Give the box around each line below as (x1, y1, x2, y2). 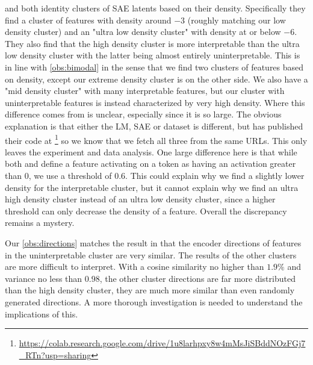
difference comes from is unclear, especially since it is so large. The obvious (5, 108, 282, 120)
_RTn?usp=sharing (19, 348, 91, 361)
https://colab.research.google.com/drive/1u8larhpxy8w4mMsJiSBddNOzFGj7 (19, 337, 306, 349)
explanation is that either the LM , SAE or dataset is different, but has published (5, 119, 303, 132)
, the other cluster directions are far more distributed (99, 272, 296, 284)
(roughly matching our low (187, 13, 286, 26)
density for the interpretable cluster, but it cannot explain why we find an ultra (5, 181, 299, 193)
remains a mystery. (5, 216, 75, 229)
